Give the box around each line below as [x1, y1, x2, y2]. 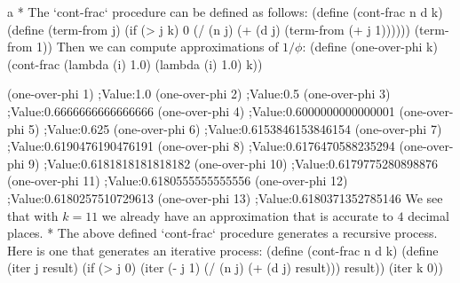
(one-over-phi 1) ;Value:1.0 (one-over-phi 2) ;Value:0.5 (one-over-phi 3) [7, 84, 391, 103]
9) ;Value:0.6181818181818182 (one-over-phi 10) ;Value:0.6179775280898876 [28, 153, 439, 172]
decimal [408, 206, 449, 224]
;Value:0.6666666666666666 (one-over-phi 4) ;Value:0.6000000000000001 [7, 101, 395, 120]
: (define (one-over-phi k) [302, 37, 438, 56]
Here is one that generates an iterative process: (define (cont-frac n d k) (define [7, 240, 439, 259]
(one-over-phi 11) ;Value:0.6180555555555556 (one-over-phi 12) [7, 171, 348, 190]
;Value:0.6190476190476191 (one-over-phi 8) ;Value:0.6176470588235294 [7, 137, 395, 155]
